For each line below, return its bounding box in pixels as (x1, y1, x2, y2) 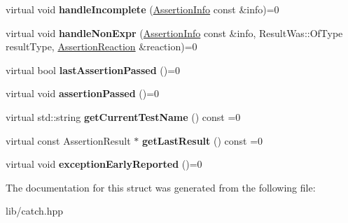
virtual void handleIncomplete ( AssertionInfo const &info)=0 (6, 2, 279, 16)
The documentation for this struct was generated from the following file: (6, 180, 316, 194)
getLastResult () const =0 (142, 133, 263, 148)
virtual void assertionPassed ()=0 (6, 86, 160, 101)
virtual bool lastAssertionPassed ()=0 (6, 62, 181, 77)
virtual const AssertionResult (6, 133, 131, 148)
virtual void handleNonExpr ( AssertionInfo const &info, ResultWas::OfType (6, 25, 343, 40)
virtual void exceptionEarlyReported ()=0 (6, 157, 202, 171)
